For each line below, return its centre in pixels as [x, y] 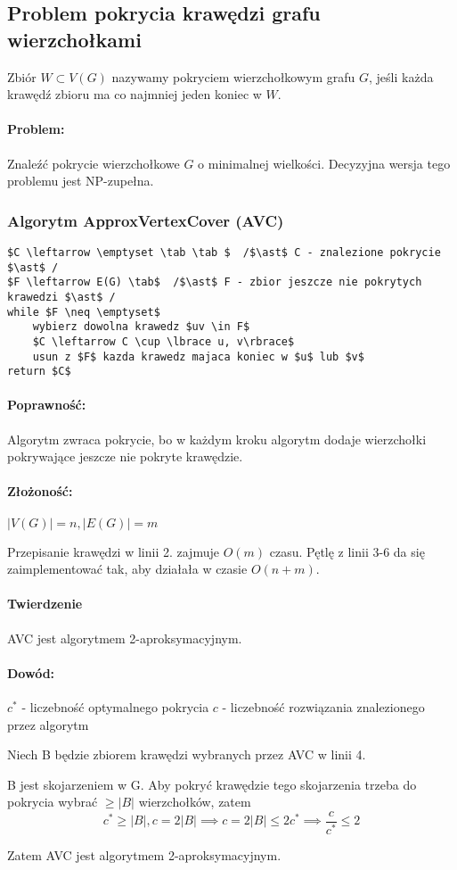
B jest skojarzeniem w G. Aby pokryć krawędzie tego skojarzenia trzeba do [212, 784]
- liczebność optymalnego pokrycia [115, 707]
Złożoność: [40, 491]
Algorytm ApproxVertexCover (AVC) [146, 220]
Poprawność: [47, 405]
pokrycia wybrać [53, 802]
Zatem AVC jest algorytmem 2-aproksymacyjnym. [144, 854]
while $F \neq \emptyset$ [84, 312]
